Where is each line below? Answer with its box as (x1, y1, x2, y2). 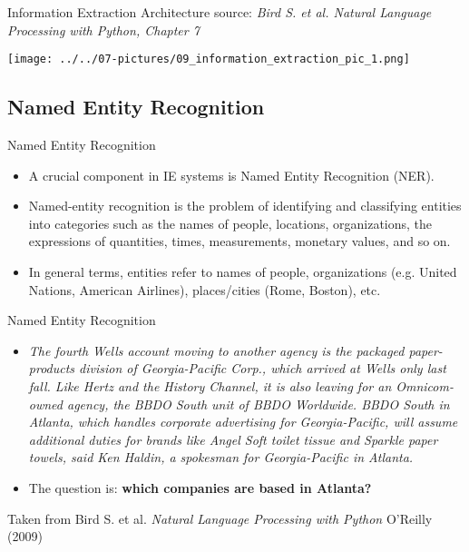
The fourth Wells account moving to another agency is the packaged (28, 340, 405, 360)
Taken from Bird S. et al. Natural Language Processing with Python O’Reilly (7, 508, 433, 527)
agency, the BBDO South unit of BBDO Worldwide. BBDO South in (67, 394, 450, 413)
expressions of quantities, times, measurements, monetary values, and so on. (28, 232, 451, 251)
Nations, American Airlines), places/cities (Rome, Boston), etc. (28, 280, 381, 299)
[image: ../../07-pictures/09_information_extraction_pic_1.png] (7, 53, 410, 66)
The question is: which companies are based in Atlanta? (28, 478, 372, 497)
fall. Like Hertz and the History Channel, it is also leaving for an (28, 376, 392, 395)
